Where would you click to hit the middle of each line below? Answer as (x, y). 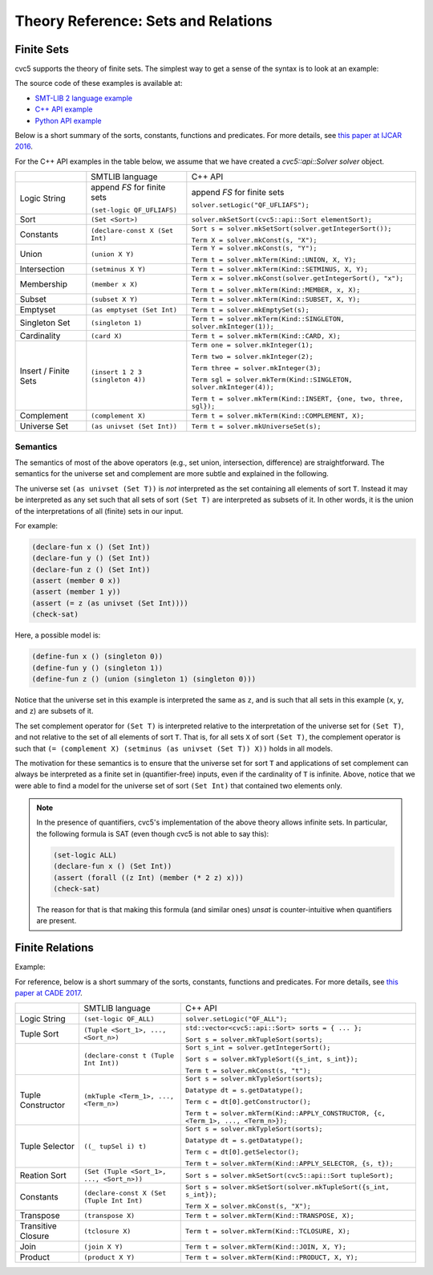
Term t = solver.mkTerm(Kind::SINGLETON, (268, 319)
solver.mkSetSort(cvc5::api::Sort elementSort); (282, 220)
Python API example (68, 120)
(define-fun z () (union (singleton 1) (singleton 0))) (144, 679)
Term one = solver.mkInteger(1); (252, 345)
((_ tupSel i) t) (115, 1146)
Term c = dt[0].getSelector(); (242, 1152)
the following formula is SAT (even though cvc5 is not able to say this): (153, 833)
